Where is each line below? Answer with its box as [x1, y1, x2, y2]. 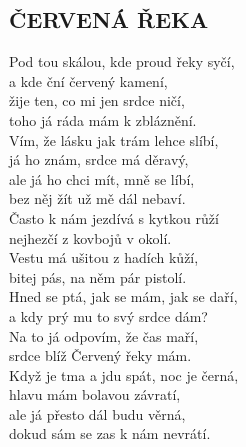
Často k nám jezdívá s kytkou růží [9, 207, 219, 228]
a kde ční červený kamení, [9, 70, 168, 91]
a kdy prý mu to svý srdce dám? [9, 305, 208, 326]
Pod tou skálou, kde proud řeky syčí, [9, 51, 235, 72]
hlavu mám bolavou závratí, [9, 384, 181, 405]
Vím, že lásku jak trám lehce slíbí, [9, 129, 219, 150]
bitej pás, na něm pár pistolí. [9, 266, 187, 287]
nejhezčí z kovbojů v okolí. [9, 227, 172, 248]
